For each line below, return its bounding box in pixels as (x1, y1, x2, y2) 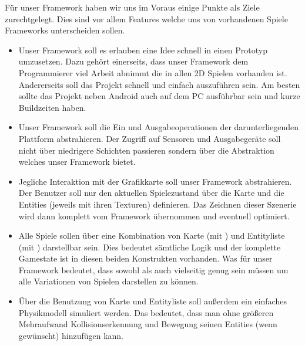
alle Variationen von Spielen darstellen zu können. (18, 275, 199, 287)
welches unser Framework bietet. (18, 155, 136, 168)
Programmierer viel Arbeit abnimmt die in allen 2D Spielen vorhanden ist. (18, 66, 287, 79)
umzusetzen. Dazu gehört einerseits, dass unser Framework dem (18, 55, 249, 67)
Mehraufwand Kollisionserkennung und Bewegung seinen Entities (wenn (18, 318, 277, 330)
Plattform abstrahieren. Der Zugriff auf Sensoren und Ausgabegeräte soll (18, 132, 281, 144)
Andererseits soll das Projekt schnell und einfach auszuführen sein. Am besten (18, 78, 300, 90)
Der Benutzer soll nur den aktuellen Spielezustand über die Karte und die (18, 186, 284, 199)
